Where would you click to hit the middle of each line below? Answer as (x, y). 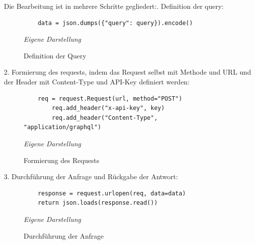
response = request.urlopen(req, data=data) (112, 193)
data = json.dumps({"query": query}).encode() (115, 23)
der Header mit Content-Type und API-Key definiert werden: (97, 81)
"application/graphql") (63, 127)
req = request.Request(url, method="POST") (110, 98)
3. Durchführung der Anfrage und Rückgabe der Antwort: (91, 176)
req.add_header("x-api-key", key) (108, 108)
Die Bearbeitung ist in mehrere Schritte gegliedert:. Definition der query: (114, 6)
